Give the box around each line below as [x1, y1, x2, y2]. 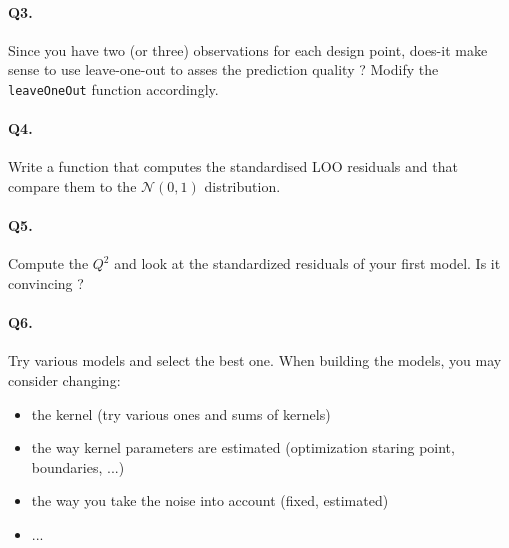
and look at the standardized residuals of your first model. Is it [114, 253, 501, 274]
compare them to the [8, 176, 137, 197]
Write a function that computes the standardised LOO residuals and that [8, 156, 458, 177]
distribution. [204, 176, 281, 197]
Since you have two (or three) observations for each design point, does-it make [8, 39, 488, 60]
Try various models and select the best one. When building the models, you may [8, 350, 502, 371]
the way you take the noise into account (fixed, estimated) [31, 490, 389, 511]
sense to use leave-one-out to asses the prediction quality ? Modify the [8, 59, 439, 80]
